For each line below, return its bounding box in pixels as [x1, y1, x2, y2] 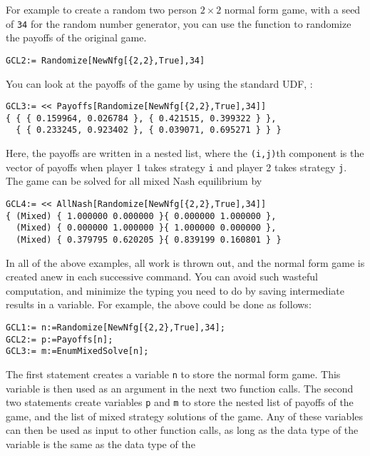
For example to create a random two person [6, 2, 197, 16]
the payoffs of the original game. [6, 30, 147, 45]
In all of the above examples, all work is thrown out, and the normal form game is [6, 255, 365, 270]
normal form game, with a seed [224, 2, 361, 16]
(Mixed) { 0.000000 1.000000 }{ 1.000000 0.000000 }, [16, 223, 277, 233]
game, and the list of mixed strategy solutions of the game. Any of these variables [6, 408, 364, 423]
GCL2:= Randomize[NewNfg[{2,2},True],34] [6, 55, 205, 66]
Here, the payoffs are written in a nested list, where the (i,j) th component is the [6, 146, 364, 161]
